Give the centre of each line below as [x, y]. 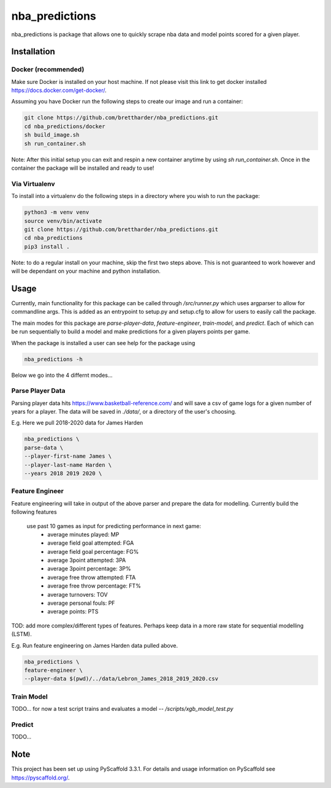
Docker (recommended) [48, 69]
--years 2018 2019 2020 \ [63, 473]
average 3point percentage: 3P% [89, 569]
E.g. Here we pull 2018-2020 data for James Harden [77, 423]
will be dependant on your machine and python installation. [86, 271]
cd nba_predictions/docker [65, 126]
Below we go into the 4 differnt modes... [62, 375]
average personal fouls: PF [81, 603]
